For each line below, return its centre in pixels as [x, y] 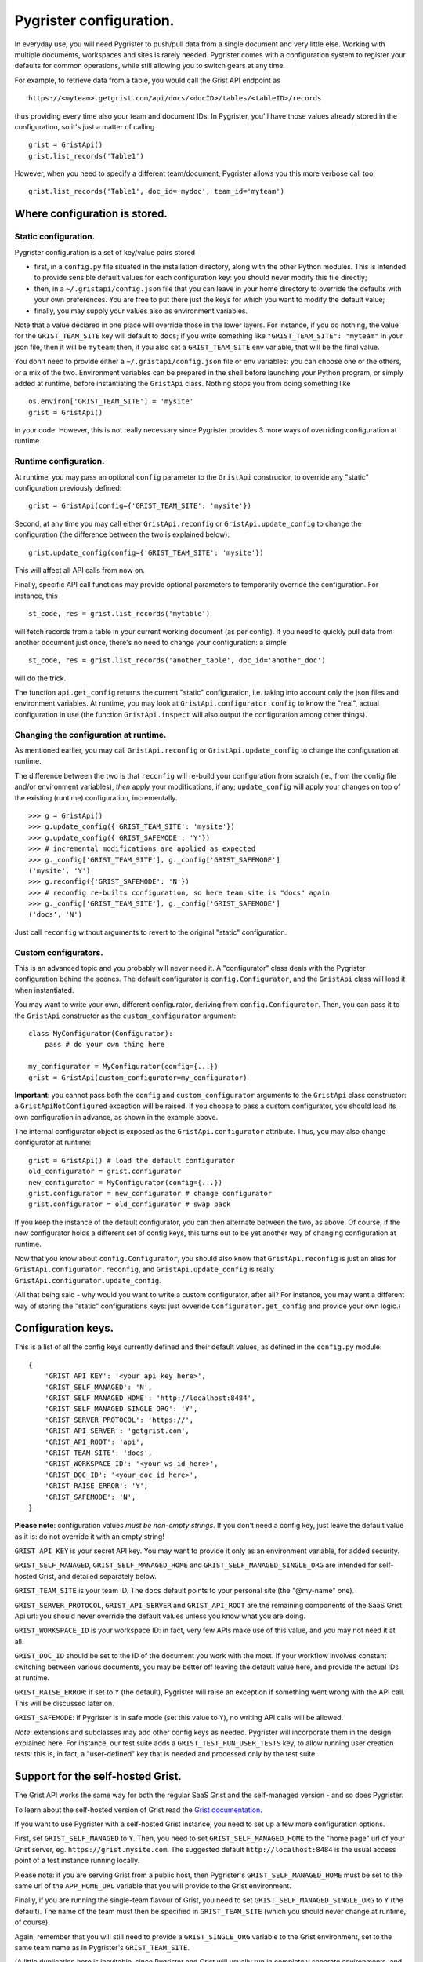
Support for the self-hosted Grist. [98, 1776]
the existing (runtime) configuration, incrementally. [96, 797]
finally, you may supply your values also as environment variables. [141, 311]
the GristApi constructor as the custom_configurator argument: [125, 1016]
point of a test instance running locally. [77, 1861]
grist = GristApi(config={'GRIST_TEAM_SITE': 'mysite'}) [140, 506]
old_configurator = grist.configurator [105, 1172]
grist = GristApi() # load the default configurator [132, 1160]
